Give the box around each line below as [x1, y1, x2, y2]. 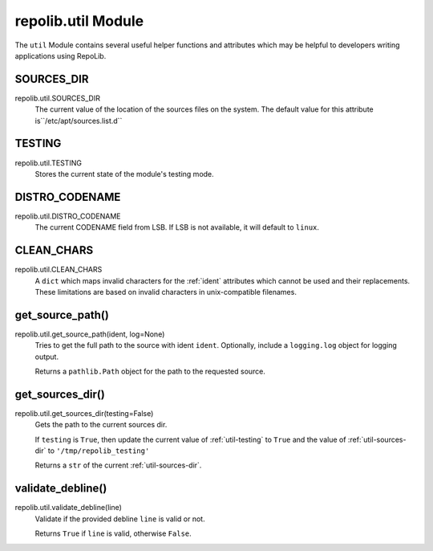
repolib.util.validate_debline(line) [14, 503, 122, 512]
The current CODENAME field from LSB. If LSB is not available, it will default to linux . [34, 222, 320, 232]
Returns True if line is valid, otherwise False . [34, 529, 192, 538]
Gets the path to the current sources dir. [34, 420, 168, 430]
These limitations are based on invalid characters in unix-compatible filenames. [34, 287, 297, 296]
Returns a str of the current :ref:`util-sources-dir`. [34, 460, 202, 470]
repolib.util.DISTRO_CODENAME [14, 211, 121, 221]
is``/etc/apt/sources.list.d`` [34, 116, 123, 125]
